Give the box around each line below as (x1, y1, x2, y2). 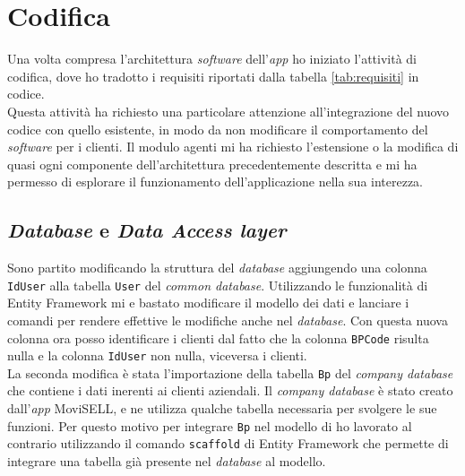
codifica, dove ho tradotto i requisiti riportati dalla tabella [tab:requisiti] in (7, 66, 419, 85)
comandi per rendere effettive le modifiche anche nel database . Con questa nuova (7, 310, 448, 329)
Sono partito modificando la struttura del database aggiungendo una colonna (7, 258, 427, 277)
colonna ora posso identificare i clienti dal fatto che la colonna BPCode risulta (7, 328, 429, 347)
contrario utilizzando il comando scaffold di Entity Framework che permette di (7, 434, 449, 453)
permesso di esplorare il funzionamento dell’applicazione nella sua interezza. (7, 172, 424, 191)
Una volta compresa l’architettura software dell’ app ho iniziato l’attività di (7, 49, 418, 68)
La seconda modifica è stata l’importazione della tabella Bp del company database (7, 363, 453, 382)
